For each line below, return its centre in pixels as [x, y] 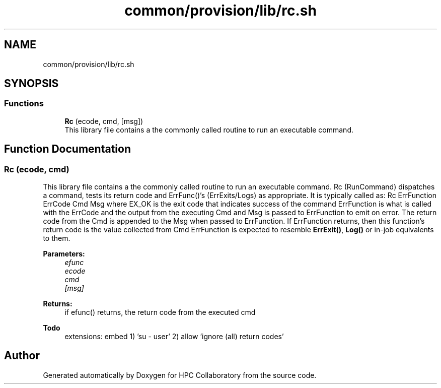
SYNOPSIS [31, 84]
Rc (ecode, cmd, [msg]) [104, 121]
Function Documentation [67, 149]
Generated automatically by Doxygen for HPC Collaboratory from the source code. [180, 375]
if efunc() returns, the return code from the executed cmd [160, 312]
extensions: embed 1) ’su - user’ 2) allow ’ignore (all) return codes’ [174, 337]
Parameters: [64, 254]
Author [22, 356]
